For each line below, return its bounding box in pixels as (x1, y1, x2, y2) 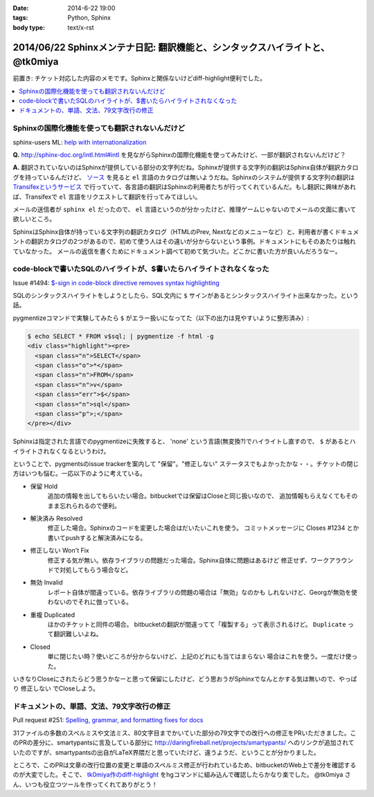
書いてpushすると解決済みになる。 (47, 533, 147, 541)
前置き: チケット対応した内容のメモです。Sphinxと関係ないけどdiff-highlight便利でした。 (12, 74, 267, 82)
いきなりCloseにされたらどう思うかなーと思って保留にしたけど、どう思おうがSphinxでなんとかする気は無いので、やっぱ (12, 674, 357, 683)
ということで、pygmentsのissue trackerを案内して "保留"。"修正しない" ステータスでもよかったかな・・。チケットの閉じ (12, 460, 359, 468)
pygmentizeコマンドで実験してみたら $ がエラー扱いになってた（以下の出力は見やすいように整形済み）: (12, 314, 310, 322)
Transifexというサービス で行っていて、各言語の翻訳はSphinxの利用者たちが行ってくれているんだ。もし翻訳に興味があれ (12, 183, 356, 191)
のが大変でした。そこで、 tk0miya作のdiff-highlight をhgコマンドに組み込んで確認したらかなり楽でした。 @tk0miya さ (12, 771, 351, 779)
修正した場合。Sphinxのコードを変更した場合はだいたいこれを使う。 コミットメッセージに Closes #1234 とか (47, 523, 359, 532)
